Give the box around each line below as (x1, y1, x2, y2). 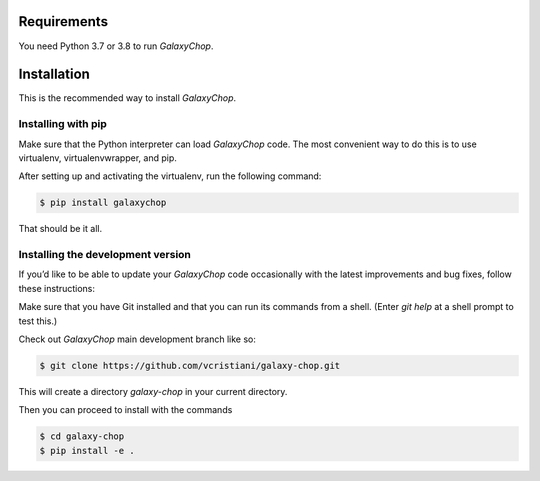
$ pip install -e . (39, 445, 135, 456)
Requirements (18, 13, 109, 30)
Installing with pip (18, 117, 107, 131)
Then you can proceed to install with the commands (18, 404, 233, 416)
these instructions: (18, 282, 95, 294)
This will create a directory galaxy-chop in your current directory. (18, 385, 288, 397)
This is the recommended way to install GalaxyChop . (18, 92, 237, 104)
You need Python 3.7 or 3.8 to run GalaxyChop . (18, 40, 214, 52)
